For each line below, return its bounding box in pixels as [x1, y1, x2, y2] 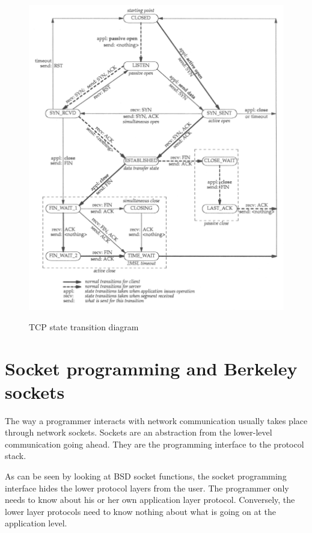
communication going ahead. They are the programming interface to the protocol [5, 437, 304, 450]
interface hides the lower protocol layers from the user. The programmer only [5, 481, 289, 494]
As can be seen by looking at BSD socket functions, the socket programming [5, 470, 287, 482]
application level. [5, 517, 67, 529]
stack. [5, 449, 26, 462]
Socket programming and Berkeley [5, 356, 298, 380]
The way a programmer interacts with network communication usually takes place [5, 414, 308, 427]
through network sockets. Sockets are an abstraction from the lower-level [5, 426, 272, 439]
